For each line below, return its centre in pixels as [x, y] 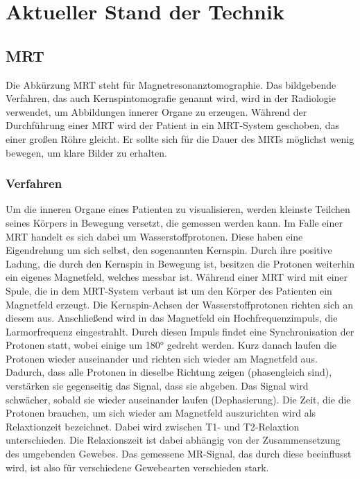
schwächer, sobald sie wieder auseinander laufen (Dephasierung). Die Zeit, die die [178, 399]
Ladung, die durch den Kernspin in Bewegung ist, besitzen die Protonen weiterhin [180, 263]
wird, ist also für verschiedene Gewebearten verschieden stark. [137, 467]
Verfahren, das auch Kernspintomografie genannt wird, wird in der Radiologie [171, 98]
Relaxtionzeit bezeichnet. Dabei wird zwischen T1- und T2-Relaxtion [153, 426]
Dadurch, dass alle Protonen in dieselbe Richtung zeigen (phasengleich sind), [169, 372]
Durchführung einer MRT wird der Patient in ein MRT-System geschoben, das [173, 125]
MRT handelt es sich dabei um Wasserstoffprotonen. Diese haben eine [154, 236]
